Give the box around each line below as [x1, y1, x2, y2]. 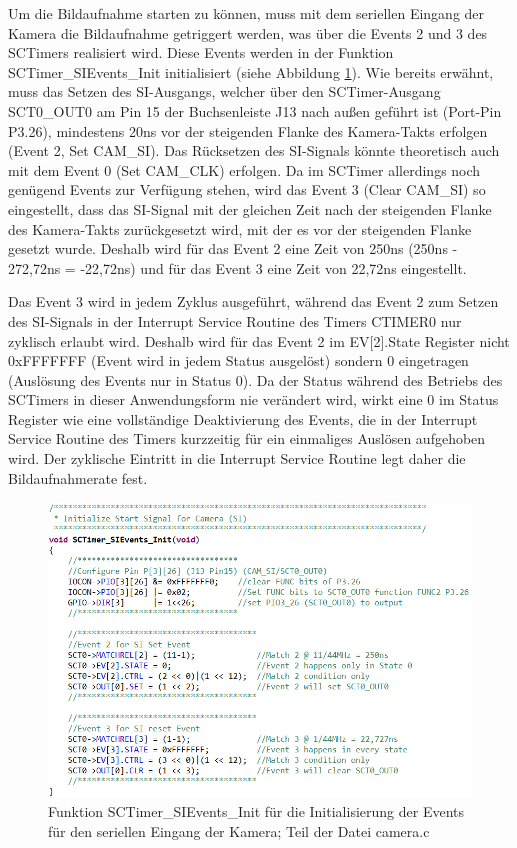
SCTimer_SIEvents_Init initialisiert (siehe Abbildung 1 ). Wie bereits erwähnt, [8, 61, 494, 82]
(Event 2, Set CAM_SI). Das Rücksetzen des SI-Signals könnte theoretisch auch [8, 140, 500, 161]
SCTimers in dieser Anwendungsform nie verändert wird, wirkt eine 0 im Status [8, 389, 499, 410]
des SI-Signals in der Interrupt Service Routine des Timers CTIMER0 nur [8, 310, 462, 331]
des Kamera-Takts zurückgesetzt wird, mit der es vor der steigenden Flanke [8, 218, 472, 239]
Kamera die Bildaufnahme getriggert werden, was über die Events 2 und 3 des [8, 22, 488, 43]
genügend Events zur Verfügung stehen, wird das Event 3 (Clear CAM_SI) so [8, 179, 486, 200]
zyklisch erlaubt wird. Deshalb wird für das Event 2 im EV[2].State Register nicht [8, 330, 510, 351]
